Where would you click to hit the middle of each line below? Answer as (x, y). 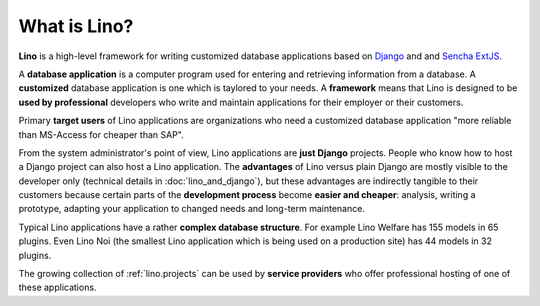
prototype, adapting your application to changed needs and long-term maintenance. (191, 209)
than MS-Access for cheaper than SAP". (101, 134)
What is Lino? (76, 26)
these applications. (57, 287)
